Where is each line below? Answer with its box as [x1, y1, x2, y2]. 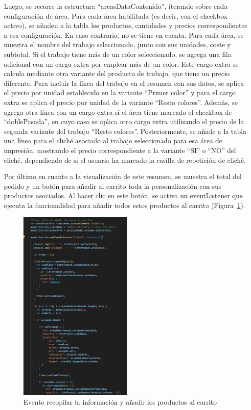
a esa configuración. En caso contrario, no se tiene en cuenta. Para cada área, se [4, 29, 244, 40]
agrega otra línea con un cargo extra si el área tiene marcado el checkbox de [4, 106, 232, 117]
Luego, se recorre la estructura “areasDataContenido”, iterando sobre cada [4, 1, 228, 11]
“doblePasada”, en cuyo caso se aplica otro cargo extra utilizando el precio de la [4, 116, 244, 127]
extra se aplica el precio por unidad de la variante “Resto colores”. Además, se [4, 97, 238, 107]
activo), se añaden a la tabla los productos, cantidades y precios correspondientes [4, 20, 248, 30]
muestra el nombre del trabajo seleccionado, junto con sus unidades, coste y [4, 39, 231, 50]
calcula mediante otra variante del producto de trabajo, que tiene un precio [4, 68, 230, 78]
